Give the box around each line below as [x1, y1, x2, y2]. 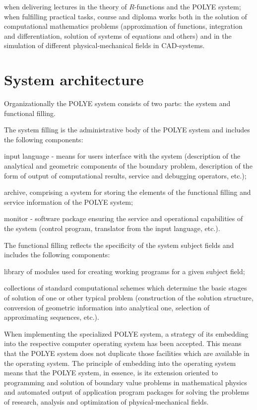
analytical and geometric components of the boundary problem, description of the [4, 161, 253, 171]
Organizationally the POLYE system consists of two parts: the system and [4, 98, 231, 109]
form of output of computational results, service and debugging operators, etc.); [4, 170, 247, 180]
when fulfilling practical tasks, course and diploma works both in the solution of [4, 11, 247, 21]
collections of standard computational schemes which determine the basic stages [4, 283, 247, 293]
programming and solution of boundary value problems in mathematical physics [4, 377, 247, 387]
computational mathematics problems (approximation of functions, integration [4, 21, 243, 31]
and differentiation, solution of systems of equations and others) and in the [4, 30, 232, 41]
